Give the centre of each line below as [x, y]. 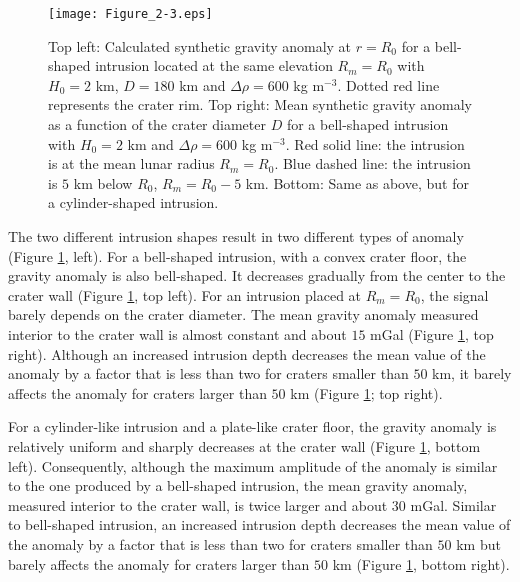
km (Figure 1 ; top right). [366, 392]
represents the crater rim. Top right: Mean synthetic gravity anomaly [260, 104]
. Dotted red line [388, 84]
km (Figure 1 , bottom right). [421, 563]
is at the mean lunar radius [131, 163]
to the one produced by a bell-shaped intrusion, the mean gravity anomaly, [238, 485]
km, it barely [472, 373]
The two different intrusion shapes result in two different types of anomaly [236, 236]
